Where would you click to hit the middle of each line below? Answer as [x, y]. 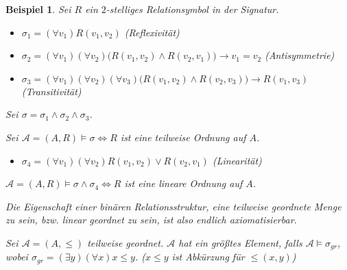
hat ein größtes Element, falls [240, 242]
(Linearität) [237, 160]
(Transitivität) [51, 91]
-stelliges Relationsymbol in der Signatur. [192, 9]
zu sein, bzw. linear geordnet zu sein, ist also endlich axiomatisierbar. [151, 220]
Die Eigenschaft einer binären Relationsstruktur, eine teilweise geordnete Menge [173, 206]
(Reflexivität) [152, 32]
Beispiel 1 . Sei [38, 9]
